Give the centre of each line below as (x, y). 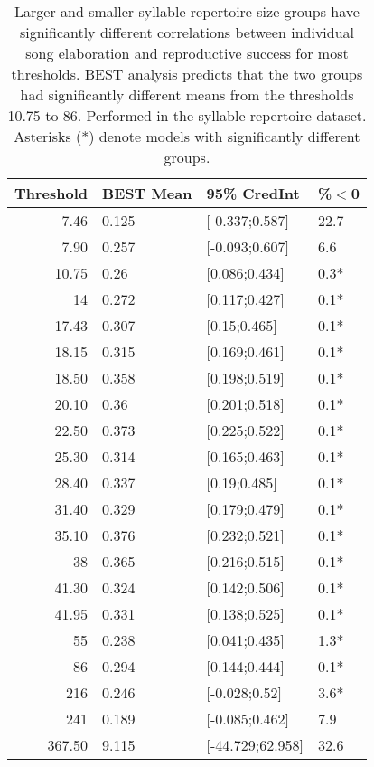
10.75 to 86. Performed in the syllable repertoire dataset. (187, 115)
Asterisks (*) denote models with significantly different (187, 136)
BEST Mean (147, 193)
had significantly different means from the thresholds (187, 95)
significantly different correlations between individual (187, 32)
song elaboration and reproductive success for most (187, 53)
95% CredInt (253, 193)
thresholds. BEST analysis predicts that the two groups (187, 74)
